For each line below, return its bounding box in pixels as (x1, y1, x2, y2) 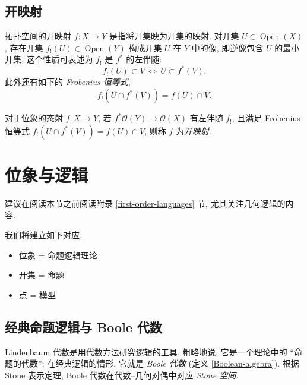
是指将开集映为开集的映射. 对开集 (109, 30, 239, 42)
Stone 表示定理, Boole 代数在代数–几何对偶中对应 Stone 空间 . (5, 368, 239, 381)
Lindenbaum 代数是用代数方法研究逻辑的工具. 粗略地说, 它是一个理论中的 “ (5, 345, 295, 358)
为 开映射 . (175, 124, 211, 137)
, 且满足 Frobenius (232, 112, 300, 124)
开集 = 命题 (18, 269, 65, 281)
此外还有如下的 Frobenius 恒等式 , (5, 75, 131, 88)
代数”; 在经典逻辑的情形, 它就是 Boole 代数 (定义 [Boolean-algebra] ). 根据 (21, 357, 299, 370)
